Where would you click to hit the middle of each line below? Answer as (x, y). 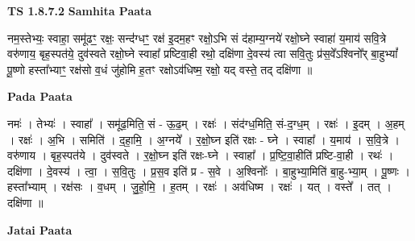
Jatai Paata (40, 229)
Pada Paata (40, 96)
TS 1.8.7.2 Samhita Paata (80, 10)
